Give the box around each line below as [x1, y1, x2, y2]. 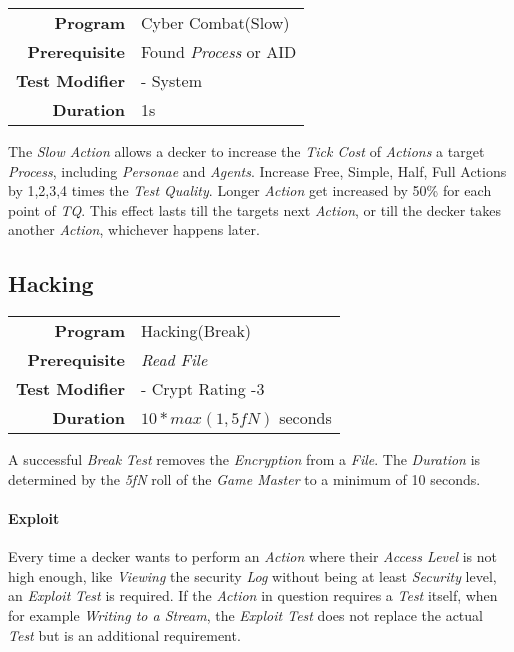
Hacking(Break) [141, 319, 252, 343]
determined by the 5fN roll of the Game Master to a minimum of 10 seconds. [8, 468, 481, 489]
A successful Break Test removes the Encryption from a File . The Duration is [8, 449, 481, 470]
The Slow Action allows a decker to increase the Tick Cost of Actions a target [8, 141, 485, 161]
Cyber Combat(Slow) [141, 11, 290, 34]
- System [141, 69, 202, 92]
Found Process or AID [141, 40, 297, 63]
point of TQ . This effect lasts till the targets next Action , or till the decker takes [8, 199, 501, 220]
